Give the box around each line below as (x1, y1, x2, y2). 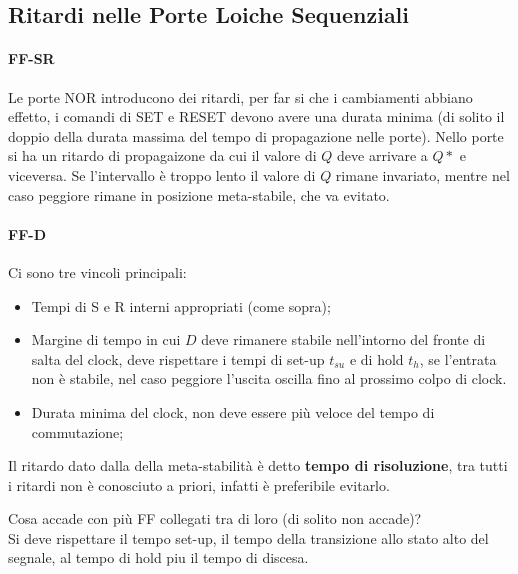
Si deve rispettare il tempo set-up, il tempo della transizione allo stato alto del (8, 527, 489, 548)
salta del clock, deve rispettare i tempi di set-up (31, 348, 325, 369)
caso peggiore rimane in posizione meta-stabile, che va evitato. (8, 184, 390, 205)
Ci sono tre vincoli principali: (8, 261, 187, 282)
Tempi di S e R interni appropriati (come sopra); (31, 295, 331, 316)
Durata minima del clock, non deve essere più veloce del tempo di (31, 401, 435, 422)
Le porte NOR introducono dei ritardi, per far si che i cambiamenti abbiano (8, 86, 473, 107)
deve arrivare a (337, 145, 428, 166)
